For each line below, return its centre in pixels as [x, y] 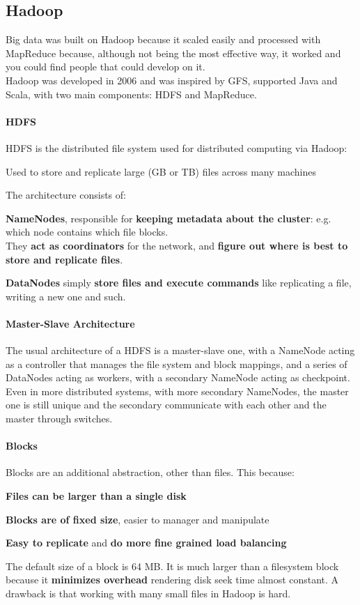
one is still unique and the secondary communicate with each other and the [166, 405]
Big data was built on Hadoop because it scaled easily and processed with [163, 39]
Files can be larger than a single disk [96, 496]
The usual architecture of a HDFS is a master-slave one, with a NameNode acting [180, 350]
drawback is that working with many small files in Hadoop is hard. [148, 593]
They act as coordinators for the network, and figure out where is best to [177, 245]
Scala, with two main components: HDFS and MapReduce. [131, 94]
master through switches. [59, 419]
